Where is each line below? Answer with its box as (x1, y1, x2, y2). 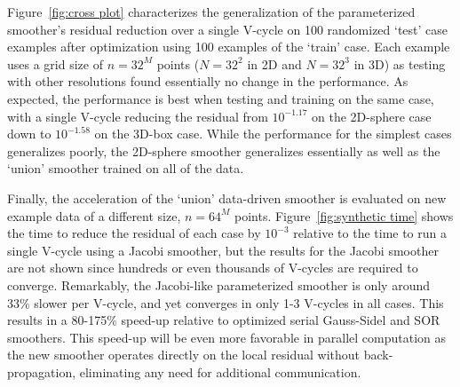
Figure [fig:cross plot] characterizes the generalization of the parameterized (7, 3, 416, 20)
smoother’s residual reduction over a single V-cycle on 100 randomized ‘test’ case (7, 20, 448, 38)
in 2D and (247, 54, 302, 73)
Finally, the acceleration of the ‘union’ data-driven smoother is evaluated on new (7, 188, 447, 207)
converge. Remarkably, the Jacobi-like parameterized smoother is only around (7, 275, 430, 294)
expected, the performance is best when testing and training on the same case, (7, 89, 434, 107)
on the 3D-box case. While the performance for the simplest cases (94, 124, 452, 143)
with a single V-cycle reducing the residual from (7, 107, 268, 125)
